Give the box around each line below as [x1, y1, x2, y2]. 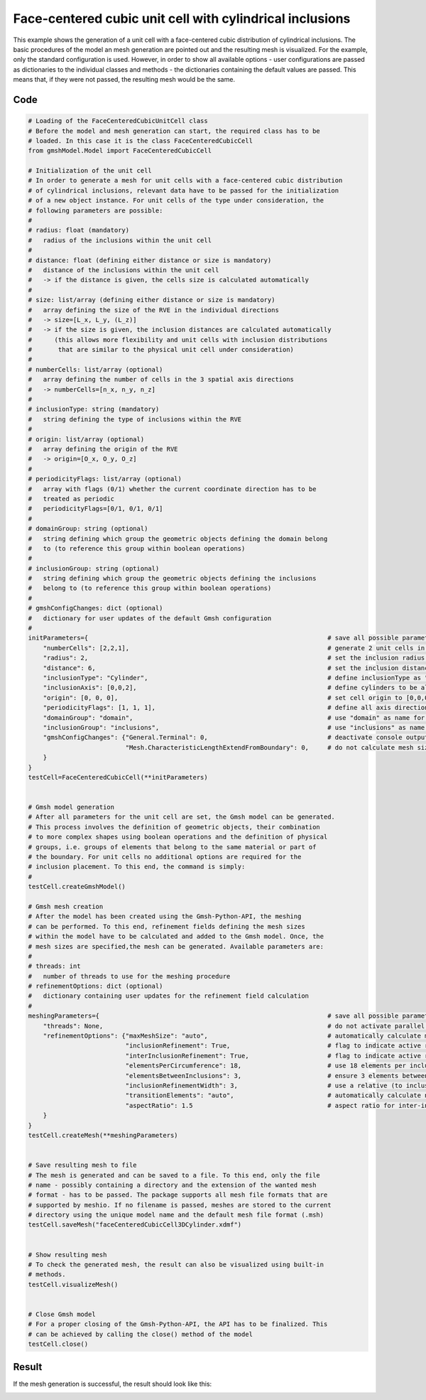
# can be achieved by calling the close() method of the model [28, 1330, 253, 1338]
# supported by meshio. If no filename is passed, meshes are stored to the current [28, 1201, 332, 1209]
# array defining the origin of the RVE [28, 445, 178, 453]
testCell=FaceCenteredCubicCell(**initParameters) [28, 773, 209, 781]
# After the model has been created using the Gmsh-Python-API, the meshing [28, 912, 302, 920]
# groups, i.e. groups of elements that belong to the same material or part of [28, 843, 317, 851]
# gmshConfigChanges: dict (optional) [28, 604, 163, 613]
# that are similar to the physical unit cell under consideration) [28, 345, 295, 354]
